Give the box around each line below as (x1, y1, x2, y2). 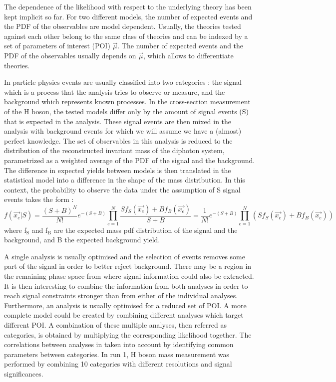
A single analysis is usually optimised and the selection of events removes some (4, 251, 245, 261)
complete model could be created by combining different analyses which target (4, 310, 244, 320)
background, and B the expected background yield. (4, 234, 160, 245)
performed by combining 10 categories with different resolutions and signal (4, 359, 232, 369)
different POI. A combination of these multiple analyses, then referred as (4, 319, 227, 330)
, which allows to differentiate (143, 50, 234, 60)
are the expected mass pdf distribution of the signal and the (53, 224, 238, 235)
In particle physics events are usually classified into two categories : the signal (4, 77, 242, 87)
